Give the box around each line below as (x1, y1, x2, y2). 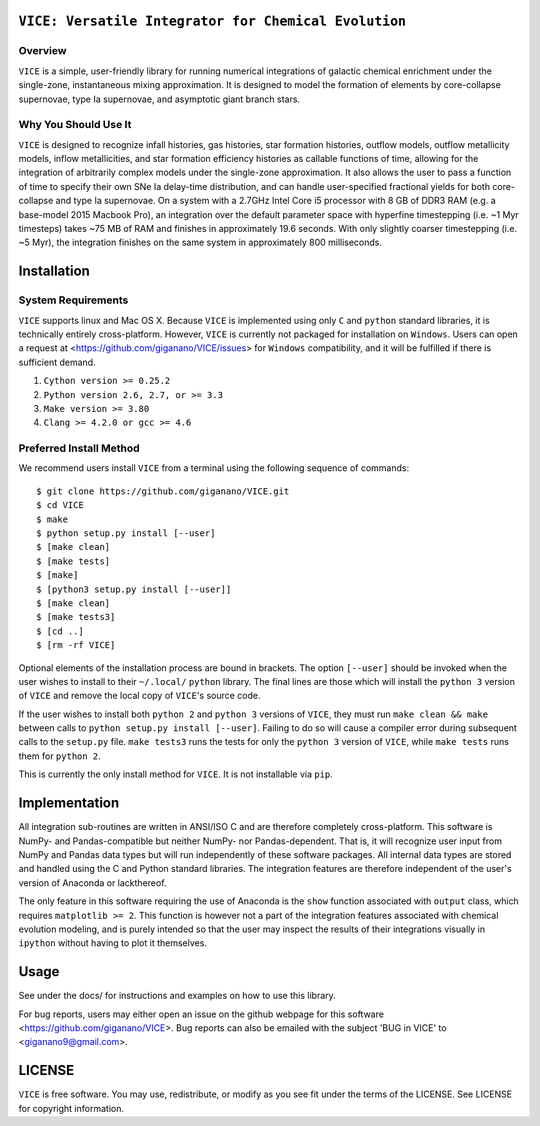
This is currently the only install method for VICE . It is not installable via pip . (18, 768, 334, 780)
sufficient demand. (18, 356, 96, 368)
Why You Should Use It (18, 118, 132, 132)
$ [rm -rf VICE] (36, 640, 116, 651)
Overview (18, 44, 67, 58)
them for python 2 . (18, 750, 102, 762)
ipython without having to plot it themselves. (18, 937, 207, 949)
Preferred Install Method (18, 441, 140, 455)
